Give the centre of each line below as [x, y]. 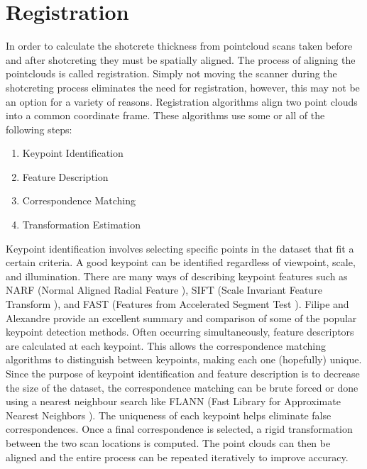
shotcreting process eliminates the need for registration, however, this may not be [183, 87]
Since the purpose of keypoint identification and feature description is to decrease [183, 373]
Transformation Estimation [81, 225]
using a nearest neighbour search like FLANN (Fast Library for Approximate [173, 401]
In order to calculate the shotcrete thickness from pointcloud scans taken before [179, 46]
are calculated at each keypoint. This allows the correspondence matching [166, 345]
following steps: [39, 129]
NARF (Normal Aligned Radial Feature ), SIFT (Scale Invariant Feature [164, 290]
